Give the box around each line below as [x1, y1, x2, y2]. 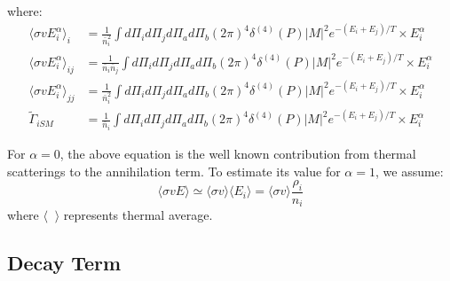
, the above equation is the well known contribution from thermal [59, 144, 416, 162]
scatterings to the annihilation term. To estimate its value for [7, 161, 341, 180]
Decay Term [7, 249, 122, 277]
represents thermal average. [63, 206, 213, 224]
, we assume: [375, 161, 444, 180]
